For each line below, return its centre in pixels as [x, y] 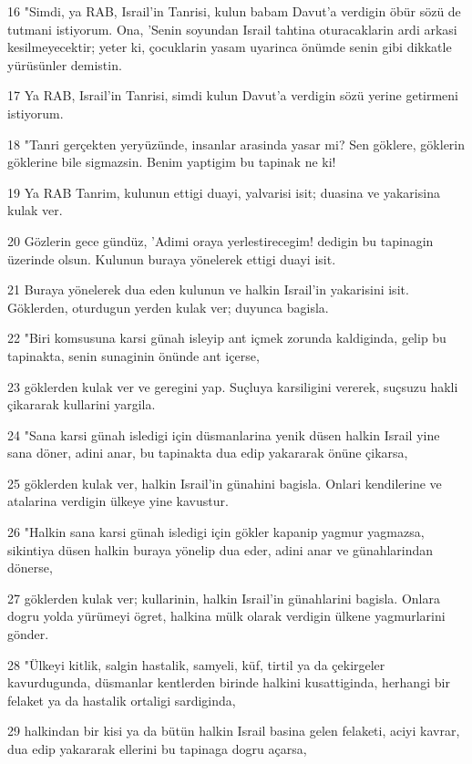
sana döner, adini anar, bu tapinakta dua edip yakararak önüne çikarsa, [208, 453]
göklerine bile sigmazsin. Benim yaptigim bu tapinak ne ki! [172, 162]
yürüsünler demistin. [65, 64]
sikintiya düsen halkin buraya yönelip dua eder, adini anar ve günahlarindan [221, 549]
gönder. [28, 634]
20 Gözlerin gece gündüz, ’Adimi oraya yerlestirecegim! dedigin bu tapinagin [221, 240]
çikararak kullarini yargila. [82, 404]
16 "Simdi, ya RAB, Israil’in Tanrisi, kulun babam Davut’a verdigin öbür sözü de [234, 11]
